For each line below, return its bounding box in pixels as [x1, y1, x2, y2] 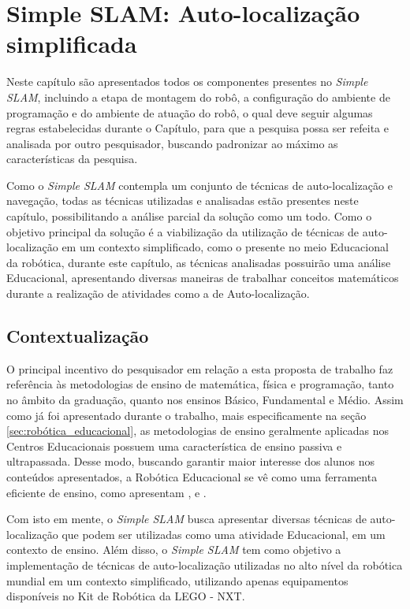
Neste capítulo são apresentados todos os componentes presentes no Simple [6, 73, 368, 90]
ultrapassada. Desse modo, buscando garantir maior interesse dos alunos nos [6, 453, 375, 470]
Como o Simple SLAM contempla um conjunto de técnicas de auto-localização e [6, 176, 393, 193]
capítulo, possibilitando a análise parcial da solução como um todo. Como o [6, 208, 372, 225]
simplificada [6, 28, 137, 60]
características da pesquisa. [6, 150, 138, 167]
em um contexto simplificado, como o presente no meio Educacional [61, 239, 389, 255]
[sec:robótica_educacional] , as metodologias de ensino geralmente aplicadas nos [6, 422, 389, 439]
